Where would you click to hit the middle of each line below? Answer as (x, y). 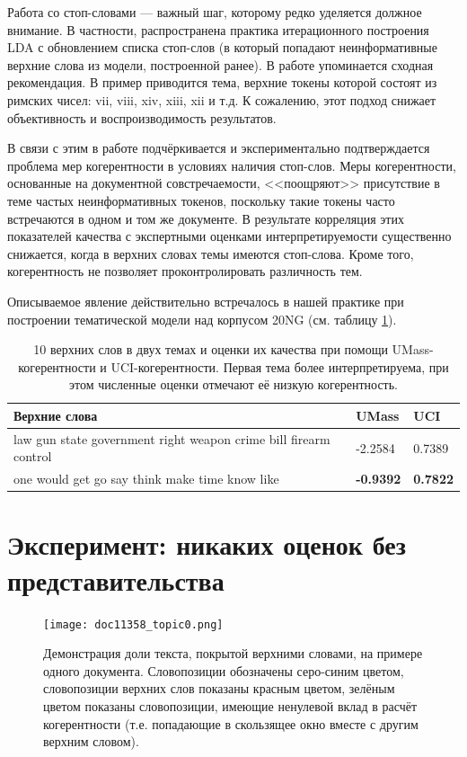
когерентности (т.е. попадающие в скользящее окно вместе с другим (231, 723)
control (33, 456)
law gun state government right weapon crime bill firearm (172, 438)
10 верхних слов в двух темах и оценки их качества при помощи (211, 349)
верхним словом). (91, 741)
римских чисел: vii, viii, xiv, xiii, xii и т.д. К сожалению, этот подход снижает (222, 99)
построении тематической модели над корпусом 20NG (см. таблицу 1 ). (202, 319)
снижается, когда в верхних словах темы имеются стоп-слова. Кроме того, (211, 253)
